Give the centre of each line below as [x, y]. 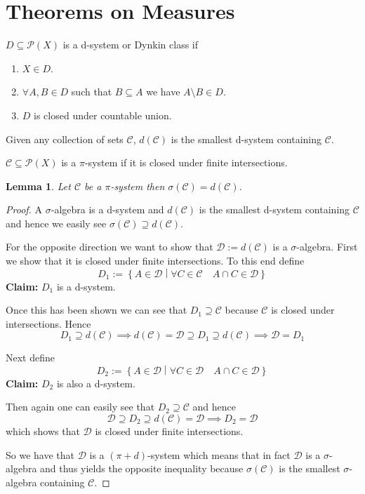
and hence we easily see [56, 223]
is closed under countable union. [103, 115]
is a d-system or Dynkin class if [131, 45]
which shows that [43, 430]
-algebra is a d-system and [107, 209]
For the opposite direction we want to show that [109, 247]
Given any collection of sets [65, 139]
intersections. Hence [48, 323]
